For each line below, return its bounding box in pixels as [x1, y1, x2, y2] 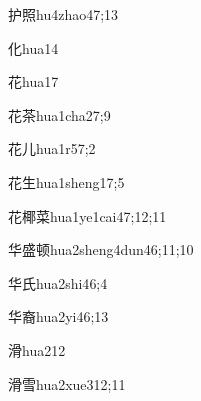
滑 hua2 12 [8, 339, 66, 360]
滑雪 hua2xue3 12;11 [8, 373, 126, 394]
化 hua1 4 [8, 37, 59, 58]
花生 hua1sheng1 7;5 [8, 171, 125, 192]
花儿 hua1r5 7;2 [8, 138, 96, 159]
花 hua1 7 [8, 71, 59, 92]
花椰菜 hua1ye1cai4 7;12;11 [8, 205, 167, 226]
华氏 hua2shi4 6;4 [8, 272, 108, 293]
